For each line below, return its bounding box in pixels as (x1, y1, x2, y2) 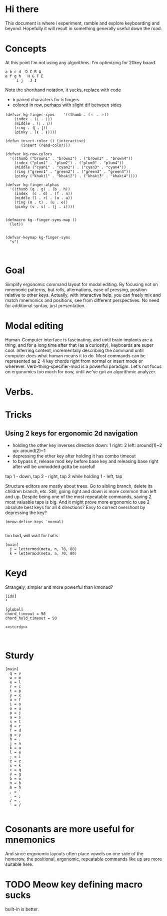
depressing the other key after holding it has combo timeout (12, 452, 136, 459)
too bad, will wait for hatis (5, 532, 58, 538)
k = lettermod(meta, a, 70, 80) (9, 551, 77, 556)
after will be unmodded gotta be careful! (12, 464, 96, 470)
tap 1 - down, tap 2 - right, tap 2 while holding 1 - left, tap (5, 473, 122, 479)
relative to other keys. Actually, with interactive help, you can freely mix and (5, 292, 161, 298)
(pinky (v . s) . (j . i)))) (14, 204, 75, 209)
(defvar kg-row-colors (5, 151, 52, 156)
